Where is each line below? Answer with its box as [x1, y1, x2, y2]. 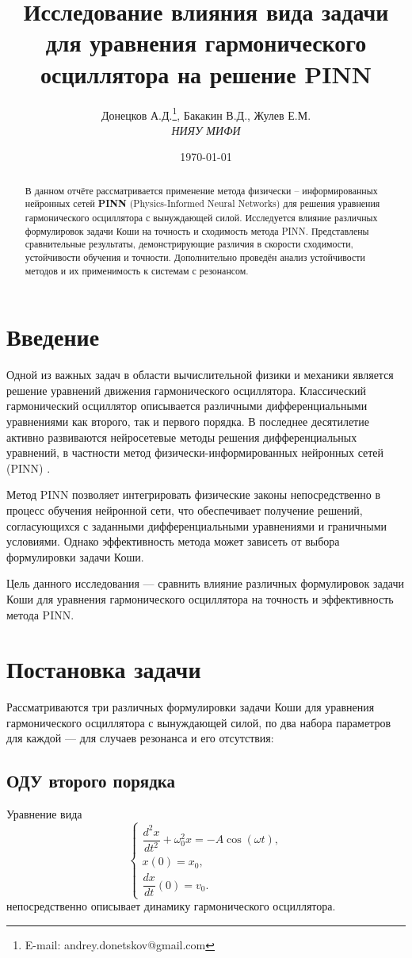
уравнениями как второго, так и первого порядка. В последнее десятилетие [6, 413, 369, 430]
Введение [6, 320, 100, 353]
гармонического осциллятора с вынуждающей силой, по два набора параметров [6, 714, 391, 730]
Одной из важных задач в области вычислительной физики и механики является [6, 366, 394, 383]
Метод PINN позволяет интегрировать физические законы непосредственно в [6, 486, 381, 503]
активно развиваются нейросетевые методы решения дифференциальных [6, 428, 357, 445]
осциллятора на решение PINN [40, 57, 372, 90]
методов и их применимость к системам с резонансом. [25, 263, 249, 277]
